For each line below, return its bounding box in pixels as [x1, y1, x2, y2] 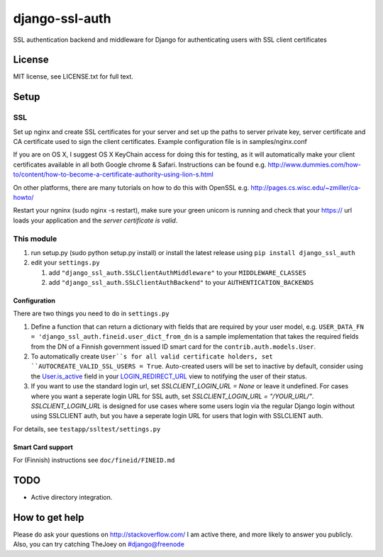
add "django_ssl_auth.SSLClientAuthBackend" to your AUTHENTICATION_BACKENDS [48, 278, 314, 287]
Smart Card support [13, 443, 74, 451]
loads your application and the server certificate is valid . [13, 216, 178, 225]
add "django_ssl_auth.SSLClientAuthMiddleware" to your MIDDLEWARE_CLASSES [48, 268, 306, 276]
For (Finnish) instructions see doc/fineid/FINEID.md [13, 456, 175, 464]
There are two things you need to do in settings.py [13, 309, 170, 318]
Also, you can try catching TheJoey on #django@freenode [13, 540, 184, 548]
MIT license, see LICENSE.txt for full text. [13, 72, 134, 81]
